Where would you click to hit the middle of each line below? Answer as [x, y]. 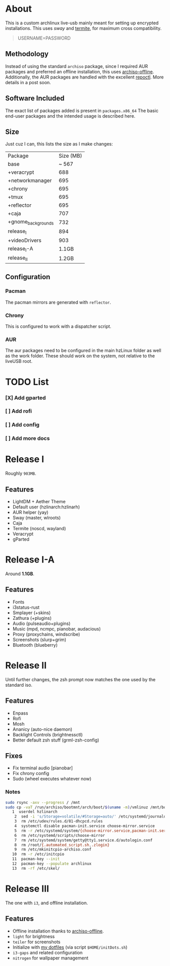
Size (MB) [70, 156]
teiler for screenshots [36, 942]
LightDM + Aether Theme [39, 502]
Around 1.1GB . [20, 574]
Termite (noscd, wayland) [39, 529]
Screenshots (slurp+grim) [39, 640]
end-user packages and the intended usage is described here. [70, 116]
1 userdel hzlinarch [35, 812]
